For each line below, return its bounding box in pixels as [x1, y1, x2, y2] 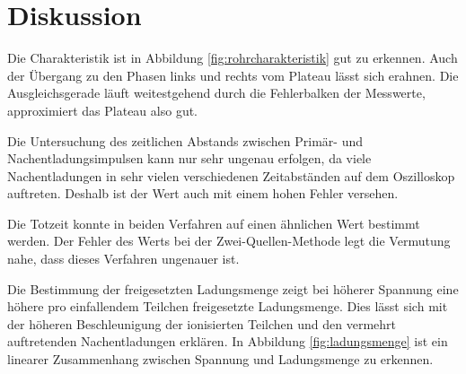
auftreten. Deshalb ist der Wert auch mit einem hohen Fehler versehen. [7, 184, 399, 203]
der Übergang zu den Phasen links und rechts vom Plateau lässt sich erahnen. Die [7, 65, 459, 84]
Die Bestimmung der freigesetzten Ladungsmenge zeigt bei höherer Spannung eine [7, 279, 459, 298]
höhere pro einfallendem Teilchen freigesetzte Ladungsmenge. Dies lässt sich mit [7, 297, 448, 316]
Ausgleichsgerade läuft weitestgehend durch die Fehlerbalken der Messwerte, [7, 83, 426, 102]
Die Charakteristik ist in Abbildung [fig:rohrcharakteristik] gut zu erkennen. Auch [7, 48, 458, 67]
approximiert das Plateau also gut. [7, 100, 198, 119]
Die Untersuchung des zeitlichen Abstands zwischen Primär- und [7, 131, 363, 150]
